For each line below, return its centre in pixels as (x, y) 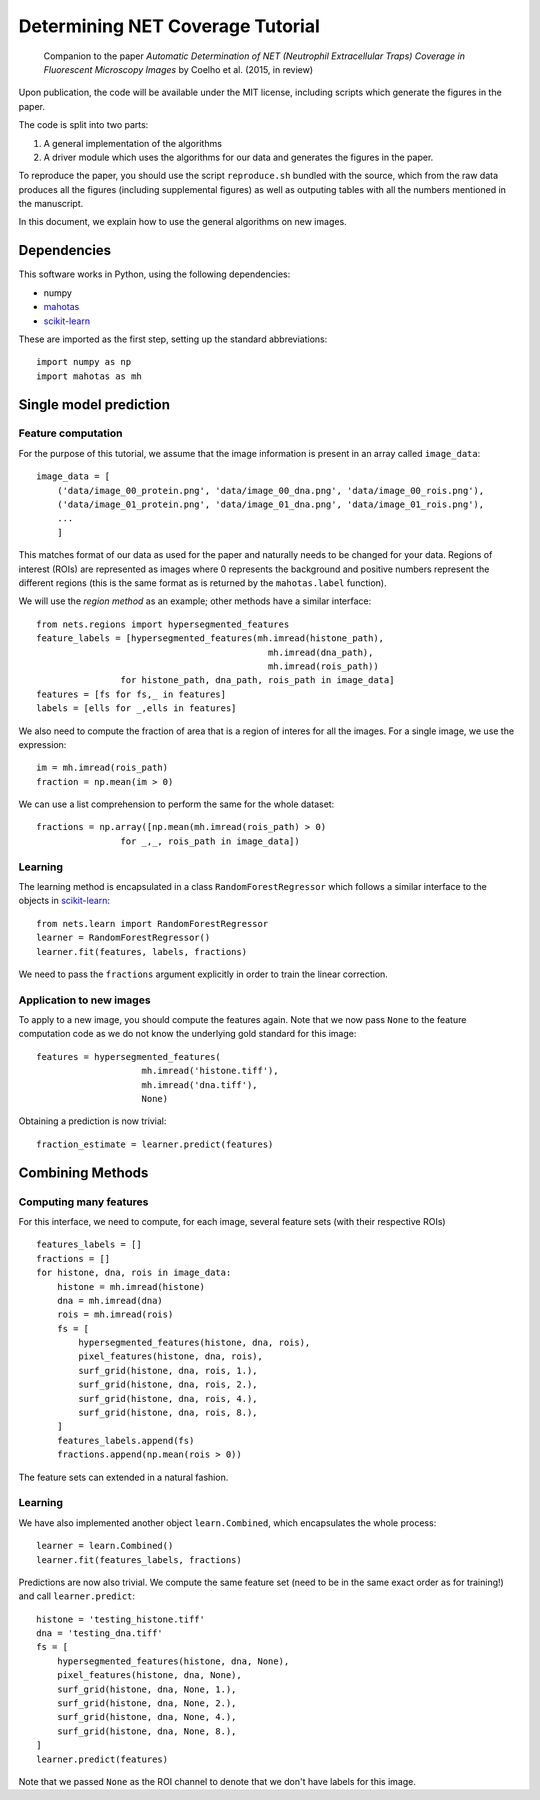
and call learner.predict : (76, 1596)
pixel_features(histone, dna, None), (149, 1675)
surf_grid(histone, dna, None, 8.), (146, 1731)
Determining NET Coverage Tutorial (169, 26)
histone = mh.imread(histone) (130, 1286)
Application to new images (84, 1000)
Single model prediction (94, 404)
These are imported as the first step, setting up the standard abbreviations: (173, 339)
